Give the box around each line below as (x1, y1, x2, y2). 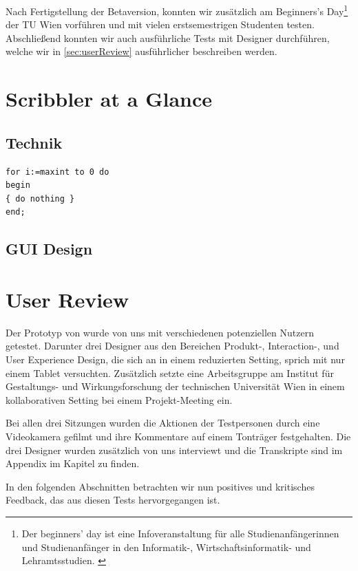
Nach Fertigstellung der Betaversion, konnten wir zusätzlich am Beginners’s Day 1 (6, 2, 348, 18)
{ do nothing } (6, 193, 75, 204)
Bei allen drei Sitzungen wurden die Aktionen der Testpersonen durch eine (6, 416, 320, 430)
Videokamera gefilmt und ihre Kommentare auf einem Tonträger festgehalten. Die (6, 429, 351, 444)
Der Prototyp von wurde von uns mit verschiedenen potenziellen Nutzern (6, 325, 314, 339)
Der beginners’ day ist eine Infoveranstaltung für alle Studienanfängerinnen (21, 526, 339, 541)
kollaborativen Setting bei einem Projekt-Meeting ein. (6, 392, 233, 407)
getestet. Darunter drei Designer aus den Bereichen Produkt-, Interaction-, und (6, 338, 339, 353)
